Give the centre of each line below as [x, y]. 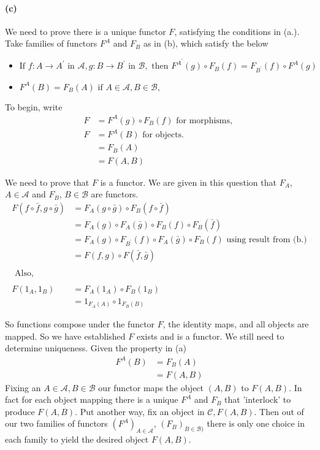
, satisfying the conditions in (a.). [237, 31]
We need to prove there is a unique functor [86, 31]
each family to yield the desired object [77, 439]
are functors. [115, 194]
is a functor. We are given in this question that [188, 182]
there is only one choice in [256, 423]
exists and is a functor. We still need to [210, 336]
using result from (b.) [267, 239]
